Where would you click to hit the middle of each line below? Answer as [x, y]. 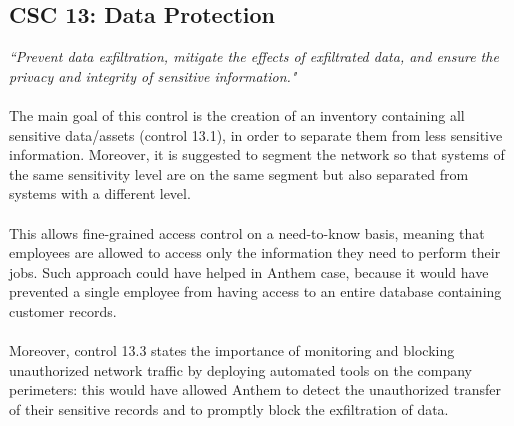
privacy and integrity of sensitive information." [153, 75]
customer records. [63, 310]
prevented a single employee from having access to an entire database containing [255, 291]
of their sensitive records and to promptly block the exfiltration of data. [229, 408]
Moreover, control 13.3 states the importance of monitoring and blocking [232, 350]
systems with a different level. [100, 193]
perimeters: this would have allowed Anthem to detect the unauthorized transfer [255, 389]
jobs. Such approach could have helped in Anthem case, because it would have [249, 271]
